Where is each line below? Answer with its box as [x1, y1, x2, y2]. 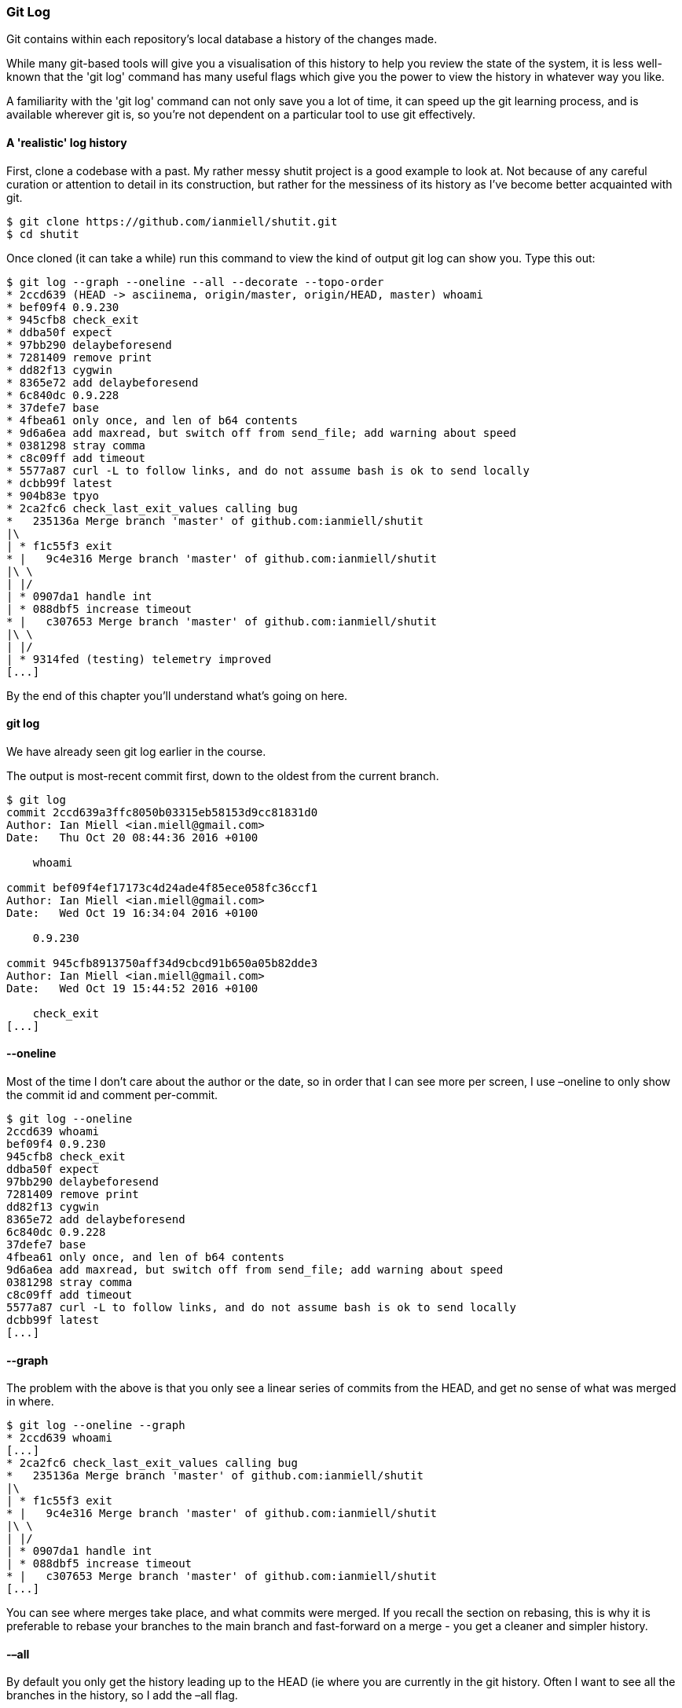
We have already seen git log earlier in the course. [6, 744, 266, 758]
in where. [6, 1395, 54, 1409]
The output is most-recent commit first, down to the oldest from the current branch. [6, 768, 439, 783]
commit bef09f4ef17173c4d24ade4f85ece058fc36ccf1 [6, 881, 318, 894]
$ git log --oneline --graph [6, 1419, 185, 1432]
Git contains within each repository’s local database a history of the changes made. [6, 32, 438, 46]
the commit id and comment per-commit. [6, 1088, 218, 1102]
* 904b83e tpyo [6, 489, 100, 502]
